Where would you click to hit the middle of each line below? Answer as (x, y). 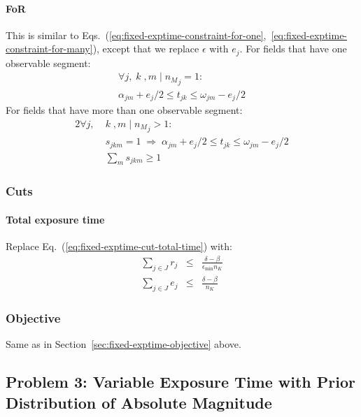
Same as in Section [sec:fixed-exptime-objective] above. (123, 344)
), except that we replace (146, 49)
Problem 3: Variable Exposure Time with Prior (181, 382)
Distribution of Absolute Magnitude (139, 402)
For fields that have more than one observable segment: (124, 110)
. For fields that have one (293, 49)
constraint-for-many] (49, 49)
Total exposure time (55, 219)
